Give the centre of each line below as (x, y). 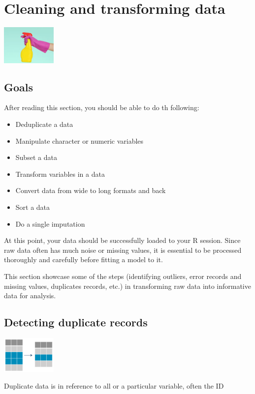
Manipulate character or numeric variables (80, 140)
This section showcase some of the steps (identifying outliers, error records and (123, 276)
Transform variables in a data (60, 174)
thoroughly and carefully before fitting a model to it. (83, 259)
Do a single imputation (50, 223)
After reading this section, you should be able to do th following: (102, 107)
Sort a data (33, 207)
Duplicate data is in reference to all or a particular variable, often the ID (114, 385)
